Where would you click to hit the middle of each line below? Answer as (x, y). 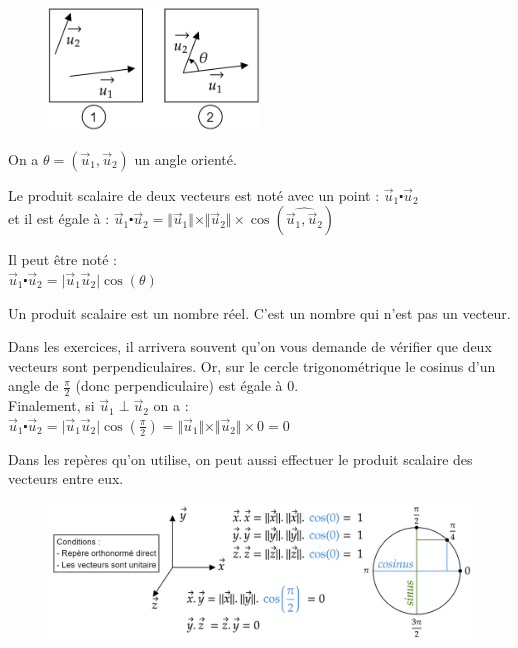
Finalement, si (51, 405)
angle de (33, 385)
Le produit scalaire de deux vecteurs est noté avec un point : (194, 194)
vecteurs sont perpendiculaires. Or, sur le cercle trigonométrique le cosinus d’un (252, 365)
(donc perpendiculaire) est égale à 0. (187, 385)
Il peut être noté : (62, 259)
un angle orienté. (185, 158)
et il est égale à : (59, 218)
